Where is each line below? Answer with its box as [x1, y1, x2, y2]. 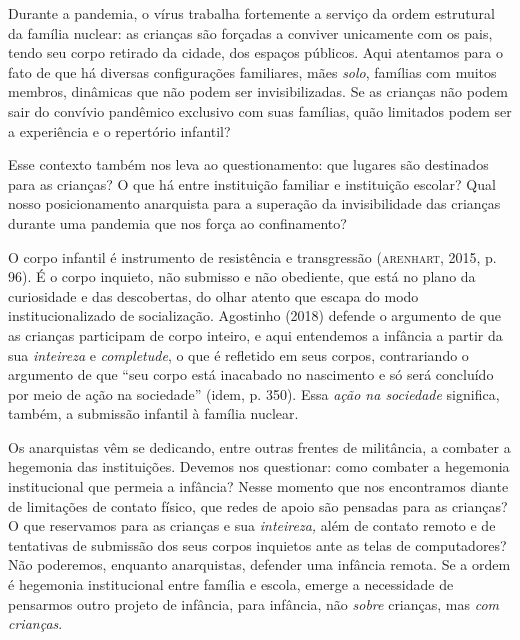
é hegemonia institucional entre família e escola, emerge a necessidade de [8, 574, 454, 595]
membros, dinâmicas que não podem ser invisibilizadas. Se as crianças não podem [8, 81, 508, 102]
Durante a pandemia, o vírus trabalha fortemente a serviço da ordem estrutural [8, 3, 495, 23]
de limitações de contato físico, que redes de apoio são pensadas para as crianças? [8, 495, 508, 516]
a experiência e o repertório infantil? [8, 120, 231, 141]
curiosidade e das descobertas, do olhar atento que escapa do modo [8, 285, 419, 306]
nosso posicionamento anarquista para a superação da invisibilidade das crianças [8, 193, 501, 214]
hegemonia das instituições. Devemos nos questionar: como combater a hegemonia [8, 456, 510, 477]
